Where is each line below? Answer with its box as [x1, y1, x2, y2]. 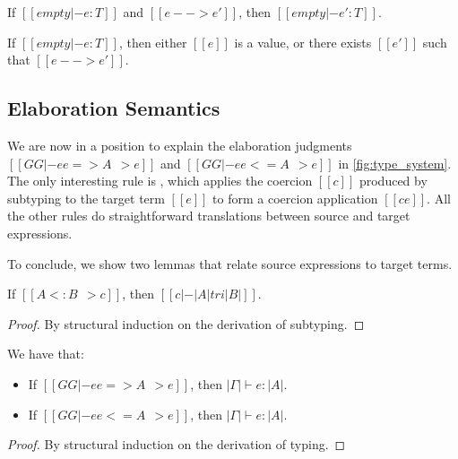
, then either [118, 32, 187, 51]
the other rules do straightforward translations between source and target [7, 206, 410, 225]
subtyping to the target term [7, 188, 165, 207]
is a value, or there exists [234, 32, 372, 51]
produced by [359, 171, 428, 190]
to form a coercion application [212, 188, 378, 207]
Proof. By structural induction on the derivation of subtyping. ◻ [7, 314, 365, 333]
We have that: [7, 344, 84, 363]
